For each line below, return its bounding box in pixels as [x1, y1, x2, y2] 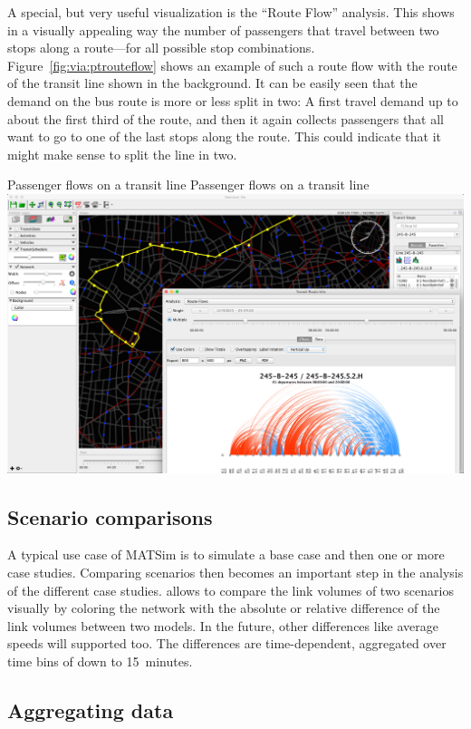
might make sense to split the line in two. [7, 144, 237, 163]
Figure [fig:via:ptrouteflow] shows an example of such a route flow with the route [7, 55, 457, 74]
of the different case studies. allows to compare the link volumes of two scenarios [7, 580, 454, 599]
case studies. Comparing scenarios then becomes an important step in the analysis [7, 562, 464, 581]
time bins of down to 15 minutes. [7, 651, 193, 670]
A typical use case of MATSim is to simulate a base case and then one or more [7, 545, 445, 564]
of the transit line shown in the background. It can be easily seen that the [7, 73, 418, 92]
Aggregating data [7, 695, 174, 724]
